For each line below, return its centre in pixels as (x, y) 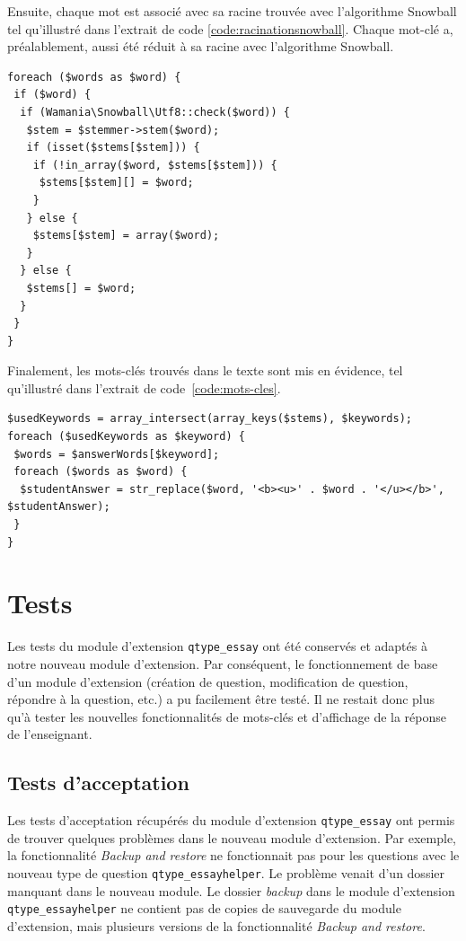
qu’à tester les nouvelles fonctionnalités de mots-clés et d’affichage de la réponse (227, 716)
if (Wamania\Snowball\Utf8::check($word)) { (155, 112)
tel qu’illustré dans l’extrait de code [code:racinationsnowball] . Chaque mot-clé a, (230, 28)
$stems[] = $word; (81, 288)
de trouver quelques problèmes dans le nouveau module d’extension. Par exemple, (232, 837)
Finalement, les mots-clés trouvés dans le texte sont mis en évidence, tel (205, 370)
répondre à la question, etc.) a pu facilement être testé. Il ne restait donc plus (221, 699)
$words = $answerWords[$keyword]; (117, 454)
